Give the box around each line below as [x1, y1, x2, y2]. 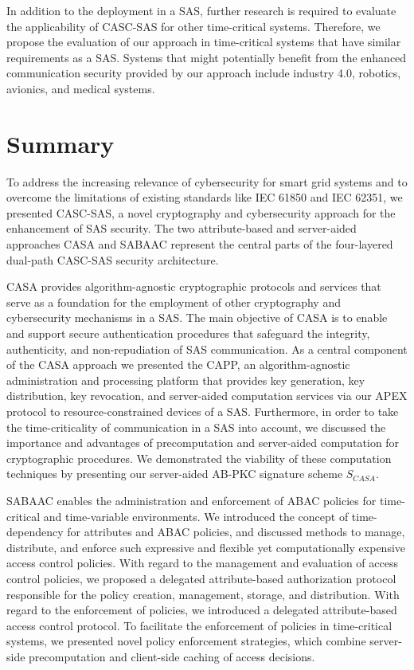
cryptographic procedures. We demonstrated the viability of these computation [6, 449, 392, 466]
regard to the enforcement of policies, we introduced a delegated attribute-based [6, 601, 397, 618]
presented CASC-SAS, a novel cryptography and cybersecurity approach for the [6, 204, 396, 221]
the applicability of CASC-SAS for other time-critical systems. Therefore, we [6, 18, 381, 34]
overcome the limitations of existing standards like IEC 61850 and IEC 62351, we [6, 189, 403, 206]
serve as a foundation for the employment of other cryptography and [6, 293, 341, 310]
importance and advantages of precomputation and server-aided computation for [6, 434, 400, 451]
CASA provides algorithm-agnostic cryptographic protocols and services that [6, 278, 381, 295]
